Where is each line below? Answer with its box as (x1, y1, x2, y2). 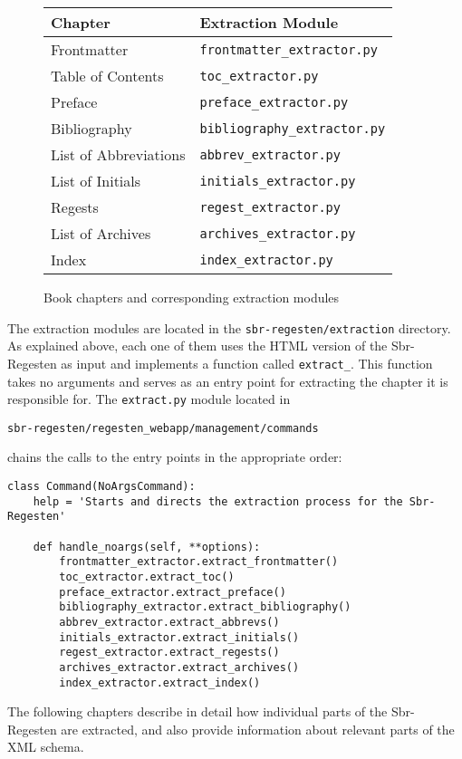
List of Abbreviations (51, 144, 186, 165)
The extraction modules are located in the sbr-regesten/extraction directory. (7, 318, 451, 337)
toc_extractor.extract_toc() (59, 570, 235, 583)
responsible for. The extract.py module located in (7, 389, 291, 408)
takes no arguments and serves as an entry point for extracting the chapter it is (7, 371, 448, 390)
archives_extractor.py (199, 226, 356, 241)
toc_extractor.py (199, 68, 319, 83)
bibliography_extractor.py (199, 120, 386, 136)
